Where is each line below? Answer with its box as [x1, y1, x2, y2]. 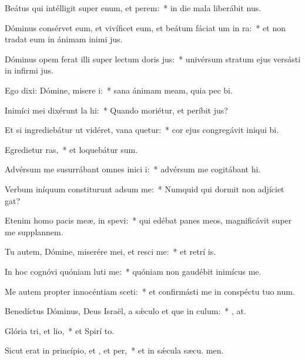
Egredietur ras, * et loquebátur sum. [5, 143, 138, 155]
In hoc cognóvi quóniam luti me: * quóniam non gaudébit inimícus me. [5, 265, 262, 277]
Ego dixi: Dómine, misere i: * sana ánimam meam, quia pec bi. [5, 84, 233, 96]
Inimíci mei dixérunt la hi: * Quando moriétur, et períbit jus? [5, 104, 228, 116]
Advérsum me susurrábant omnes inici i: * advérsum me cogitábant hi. [5, 163, 261, 175]
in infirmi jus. [5, 64, 53, 76]
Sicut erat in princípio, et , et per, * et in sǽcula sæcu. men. [5, 344, 224, 356]
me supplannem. [5, 225, 63, 238]
